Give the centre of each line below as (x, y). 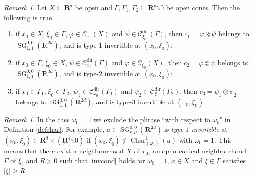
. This (223, 140)
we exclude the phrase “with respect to (152, 119)
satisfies (234, 160)
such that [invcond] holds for (102, 160)
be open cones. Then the (203, 7)
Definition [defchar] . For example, (54, 129)
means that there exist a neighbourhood (64, 151)
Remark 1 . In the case (37, 119)
